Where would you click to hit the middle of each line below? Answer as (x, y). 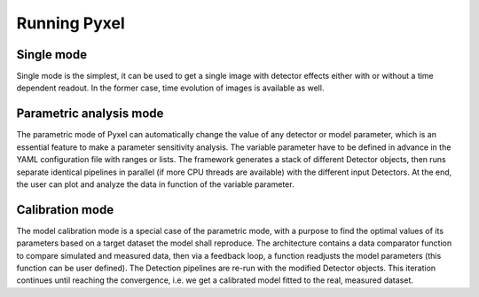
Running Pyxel (71, 23)
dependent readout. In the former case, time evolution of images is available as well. (170, 88)
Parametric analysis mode (90, 114)
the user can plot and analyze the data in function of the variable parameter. (155, 184)
